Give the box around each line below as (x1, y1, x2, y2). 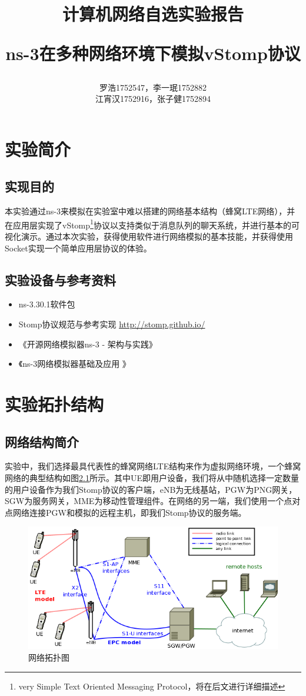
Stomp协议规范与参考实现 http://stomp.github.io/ (18, 317, 205, 330)
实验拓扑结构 (5, 392, 104, 416)
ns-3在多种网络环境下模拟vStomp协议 (5, 41, 301, 65)
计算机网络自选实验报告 (62, 2, 244, 26)
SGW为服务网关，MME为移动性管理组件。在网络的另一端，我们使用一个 (5, 495, 284, 507)
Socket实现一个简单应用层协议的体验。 (5, 241, 152, 254)
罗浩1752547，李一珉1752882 (99, 81, 207, 93)
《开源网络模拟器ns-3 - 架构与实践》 (18, 337, 157, 350)
